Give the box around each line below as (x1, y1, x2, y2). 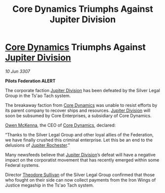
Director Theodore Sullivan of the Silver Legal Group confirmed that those (5, 171, 155, 178)
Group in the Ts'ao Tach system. (5, 93, 71, 98)
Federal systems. (5, 162, 40, 168)
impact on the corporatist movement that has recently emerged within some (5, 157, 160, 163)
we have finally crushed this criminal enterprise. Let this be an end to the (5, 137, 153, 143)
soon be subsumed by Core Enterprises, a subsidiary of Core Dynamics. (5, 112, 152, 119)
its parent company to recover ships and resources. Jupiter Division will (5, 107, 151, 113)
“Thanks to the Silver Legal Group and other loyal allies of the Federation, (5, 131, 154, 137)
